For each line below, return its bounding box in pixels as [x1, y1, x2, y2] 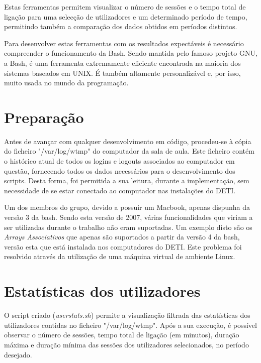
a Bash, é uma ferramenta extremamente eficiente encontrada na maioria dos [4, 57, 241, 68]
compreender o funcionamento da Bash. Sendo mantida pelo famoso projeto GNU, [4, 48, 257, 58]
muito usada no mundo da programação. [4, 77, 129, 88]
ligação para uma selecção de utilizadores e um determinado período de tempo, [4, 11, 247, 22]
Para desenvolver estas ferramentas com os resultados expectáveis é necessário [4, 38, 244, 48]
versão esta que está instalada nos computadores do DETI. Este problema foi [4, 241, 242, 252]
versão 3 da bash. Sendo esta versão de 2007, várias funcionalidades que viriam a [4, 212, 253, 222]
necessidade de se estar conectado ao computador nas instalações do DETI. [4, 185, 236, 195]
